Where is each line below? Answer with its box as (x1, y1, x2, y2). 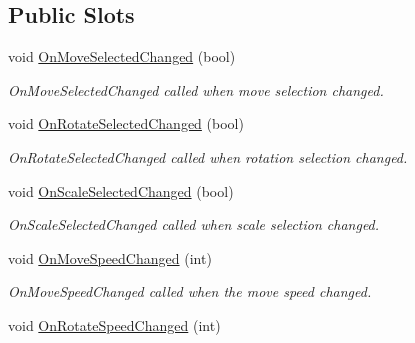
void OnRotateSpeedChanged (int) (8, 314, 221, 335)
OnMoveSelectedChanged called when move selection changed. (8, 79, 384, 100)
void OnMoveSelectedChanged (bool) (8, 46, 236, 67)
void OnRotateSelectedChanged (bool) (8, 113, 244, 134)
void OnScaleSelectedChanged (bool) (8, 180, 234, 201)
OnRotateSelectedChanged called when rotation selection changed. (8, 146, 408, 167)
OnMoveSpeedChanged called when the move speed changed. (8, 281, 372, 302)
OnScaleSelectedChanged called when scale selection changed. (8, 214, 380, 235)
